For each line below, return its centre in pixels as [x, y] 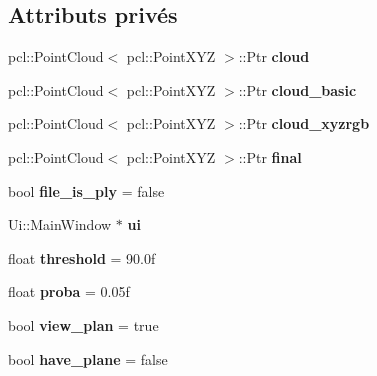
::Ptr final [270, 156]
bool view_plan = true [83, 324]
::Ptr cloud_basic [297, 89]
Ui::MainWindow [60, 224]
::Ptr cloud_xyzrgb [304, 123]
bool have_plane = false [88, 358]
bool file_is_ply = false [86, 190]
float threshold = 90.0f [82, 257]
